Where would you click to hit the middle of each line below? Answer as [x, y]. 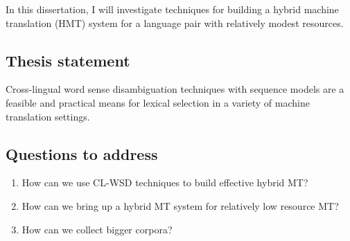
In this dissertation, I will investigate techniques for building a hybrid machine [172, 9]
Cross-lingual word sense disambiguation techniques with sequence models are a [175, 89]
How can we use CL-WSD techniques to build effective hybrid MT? [165, 182]
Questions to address [82, 153]
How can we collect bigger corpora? [97, 229]
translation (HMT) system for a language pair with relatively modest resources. [175, 23]
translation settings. [48, 116]
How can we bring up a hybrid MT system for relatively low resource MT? [180, 205]
